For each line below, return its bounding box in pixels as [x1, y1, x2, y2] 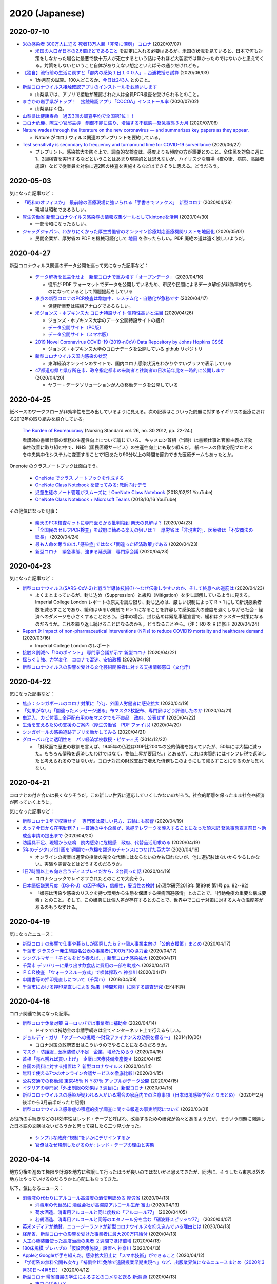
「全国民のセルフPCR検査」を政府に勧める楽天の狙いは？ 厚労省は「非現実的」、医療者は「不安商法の [35, 527, 253, 533]
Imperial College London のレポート [35, 642, 111, 648]
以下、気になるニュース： [9, 1185, 64, 1192]
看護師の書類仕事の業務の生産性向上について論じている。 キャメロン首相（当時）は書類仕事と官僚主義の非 [22, 437, 248, 443]
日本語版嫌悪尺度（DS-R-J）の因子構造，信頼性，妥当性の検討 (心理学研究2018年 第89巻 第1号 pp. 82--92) [22, 882, 249, 889]
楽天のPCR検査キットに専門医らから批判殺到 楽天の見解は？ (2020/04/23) [35, 519, 193, 526]
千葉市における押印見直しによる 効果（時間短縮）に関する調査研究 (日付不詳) [22, 984, 186, 990]
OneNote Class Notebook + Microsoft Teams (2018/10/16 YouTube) [35, 496, 177, 502]
